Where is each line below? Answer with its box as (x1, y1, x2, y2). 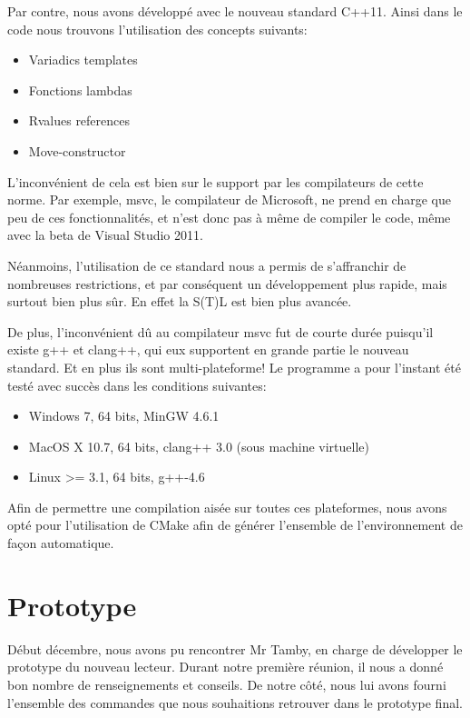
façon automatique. (7, 534, 114, 553)
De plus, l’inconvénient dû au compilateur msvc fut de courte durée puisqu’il (7, 322, 434, 341)
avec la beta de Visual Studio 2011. (7, 225, 203, 244)
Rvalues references (28, 111, 131, 130)
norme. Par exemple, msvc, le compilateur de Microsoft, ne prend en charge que (7, 190, 451, 209)
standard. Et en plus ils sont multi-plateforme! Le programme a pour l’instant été (7, 357, 461, 376)
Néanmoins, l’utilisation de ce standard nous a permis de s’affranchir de (7, 255, 406, 274)
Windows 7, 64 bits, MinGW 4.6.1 (28, 406, 220, 425)
